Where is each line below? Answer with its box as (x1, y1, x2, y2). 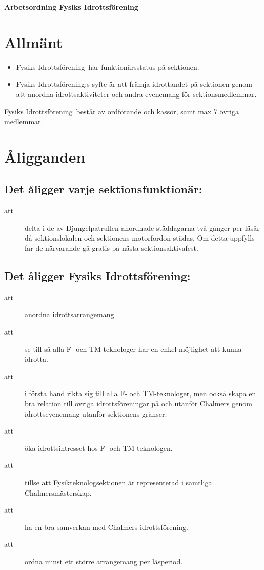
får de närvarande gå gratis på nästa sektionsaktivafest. (25, 243, 198, 253)
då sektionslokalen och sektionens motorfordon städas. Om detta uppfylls (25, 232, 255, 243)
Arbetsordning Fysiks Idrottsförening (4, 2, 138, 12)
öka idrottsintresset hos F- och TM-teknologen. (25, 442, 173, 453)
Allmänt (4, 31, 63, 52)
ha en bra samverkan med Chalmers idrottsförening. (25, 521, 188, 532)
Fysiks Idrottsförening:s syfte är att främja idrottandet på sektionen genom (16, 78, 252, 89)
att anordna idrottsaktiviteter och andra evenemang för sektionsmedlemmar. (16, 88, 257, 99)
